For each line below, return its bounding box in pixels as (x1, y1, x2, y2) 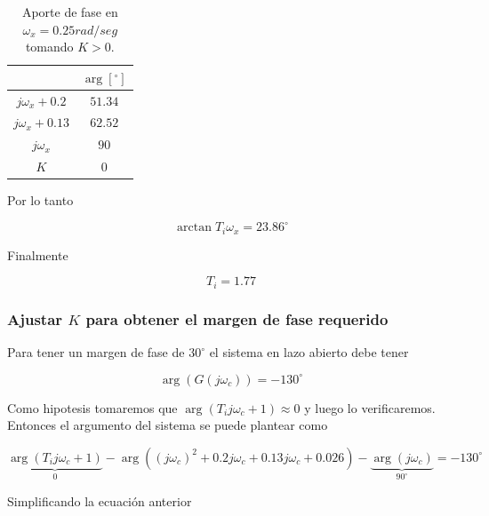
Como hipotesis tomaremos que (7, 398, 178, 417)
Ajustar (7, 307, 63, 329)
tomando (25, 37, 74, 56)
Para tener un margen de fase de (7, 343, 185, 361)
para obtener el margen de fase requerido (85, 307, 389, 329)
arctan (177, 221, 212, 234)
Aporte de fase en (21, 3, 118, 20)
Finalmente (7, 245, 68, 264)
